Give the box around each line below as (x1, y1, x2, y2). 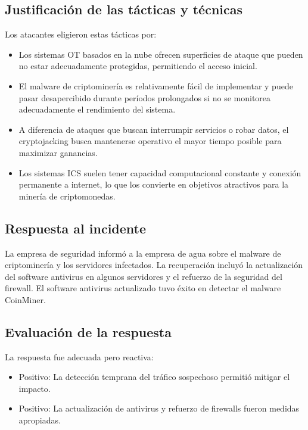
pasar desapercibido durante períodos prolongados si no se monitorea (18, 91, 271, 104)
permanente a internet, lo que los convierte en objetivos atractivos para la (18, 178, 289, 191)
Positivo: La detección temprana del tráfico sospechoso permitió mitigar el (18, 370, 290, 383)
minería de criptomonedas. (18, 189, 116, 202)
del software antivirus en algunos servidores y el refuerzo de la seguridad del (5, 270, 282, 282)
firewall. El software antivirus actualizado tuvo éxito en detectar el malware (5, 282, 281, 294)
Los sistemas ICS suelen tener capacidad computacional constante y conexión (18, 166, 301, 179)
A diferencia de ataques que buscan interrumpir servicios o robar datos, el (18, 123, 289, 135)
